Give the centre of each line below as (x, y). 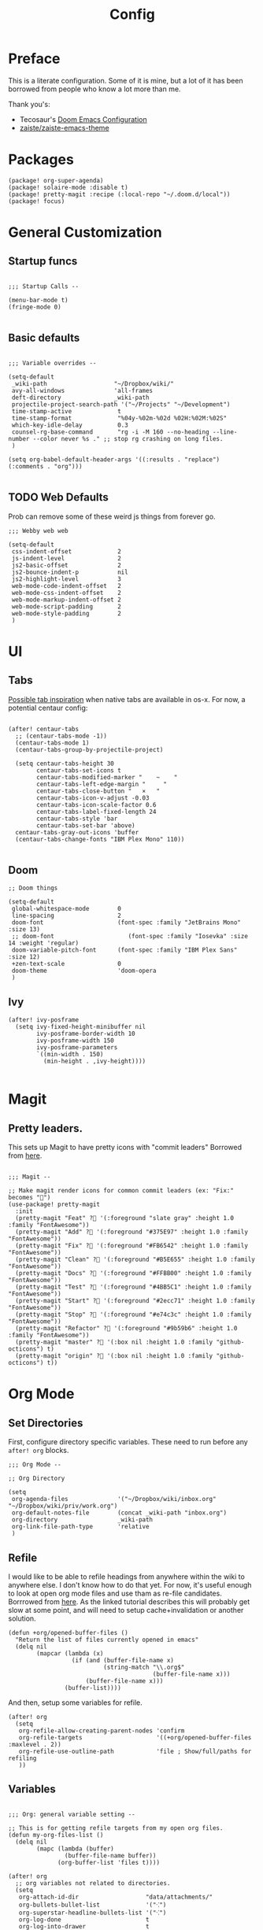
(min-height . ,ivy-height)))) (94, 1061)
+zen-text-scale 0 (67, 964)
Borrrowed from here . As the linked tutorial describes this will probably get (129, 1601)
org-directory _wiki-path (82, 1520)
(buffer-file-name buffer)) (110, 1855)
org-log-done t (84, 1919)
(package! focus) (37, 201)
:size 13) (24, 930)
